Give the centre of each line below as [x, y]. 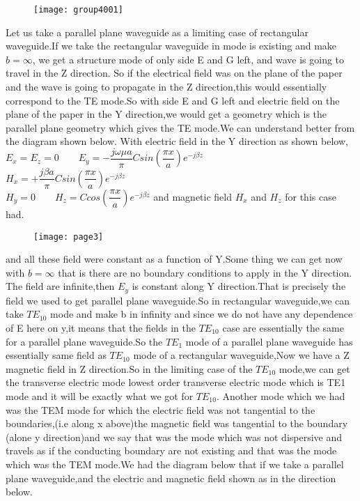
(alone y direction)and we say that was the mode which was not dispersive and [174, 437]
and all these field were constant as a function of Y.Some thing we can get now [174, 259]
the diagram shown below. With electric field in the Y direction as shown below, [177, 141]
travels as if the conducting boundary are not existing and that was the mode [171, 450]
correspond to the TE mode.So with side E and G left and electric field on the [173, 100]
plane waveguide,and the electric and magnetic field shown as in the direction [171, 478]
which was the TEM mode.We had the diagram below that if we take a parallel [175, 464]
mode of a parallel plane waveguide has [269, 341]
